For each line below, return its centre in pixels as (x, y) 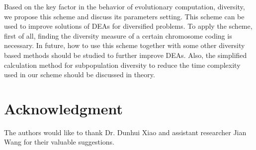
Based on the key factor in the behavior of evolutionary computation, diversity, (125, 6)
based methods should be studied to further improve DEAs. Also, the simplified (126, 55)
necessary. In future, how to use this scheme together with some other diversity (125, 45)
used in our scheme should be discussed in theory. (80, 75)
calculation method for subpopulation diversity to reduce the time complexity (122, 65)
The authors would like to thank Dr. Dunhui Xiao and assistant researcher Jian (125, 132)
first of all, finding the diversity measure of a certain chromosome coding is (118, 35)
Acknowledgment (63, 108)
